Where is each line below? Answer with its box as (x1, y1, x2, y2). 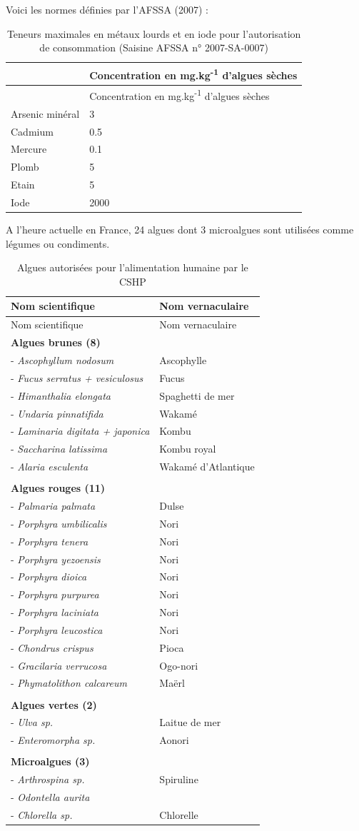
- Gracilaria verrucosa (11, 658, 107, 673)
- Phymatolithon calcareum (11, 675, 127, 690)
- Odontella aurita (11, 790, 90, 804)
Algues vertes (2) (11, 697, 97, 712)
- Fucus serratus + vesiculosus (11, 370, 143, 385)
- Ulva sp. (11, 715, 54, 730)
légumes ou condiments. (6, 236, 110, 251)
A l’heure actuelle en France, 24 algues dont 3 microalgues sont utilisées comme (6, 222, 354, 237)
